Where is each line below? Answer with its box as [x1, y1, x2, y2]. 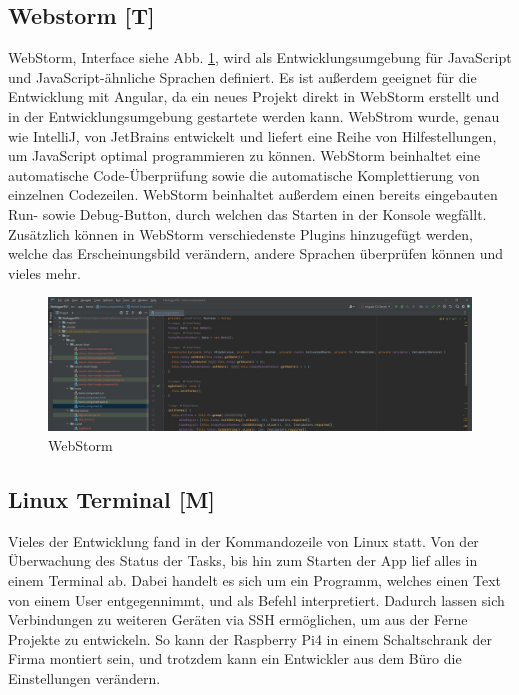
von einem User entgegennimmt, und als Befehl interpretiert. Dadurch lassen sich [8, 589, 505, 610]
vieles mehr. [8, 262, 81, 283]
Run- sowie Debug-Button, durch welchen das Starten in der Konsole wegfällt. [8, 203, 487, 224]
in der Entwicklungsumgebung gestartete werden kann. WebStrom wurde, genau [8, 105, 500, 126]
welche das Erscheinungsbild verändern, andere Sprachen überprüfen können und [8, 243, 504, 264]
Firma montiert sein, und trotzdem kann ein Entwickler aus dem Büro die [8, 648, 462, 669]
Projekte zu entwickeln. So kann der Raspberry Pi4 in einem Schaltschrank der [8, 628, 492, 649]
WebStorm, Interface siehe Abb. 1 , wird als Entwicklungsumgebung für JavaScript [8, 47, 512, 68]
